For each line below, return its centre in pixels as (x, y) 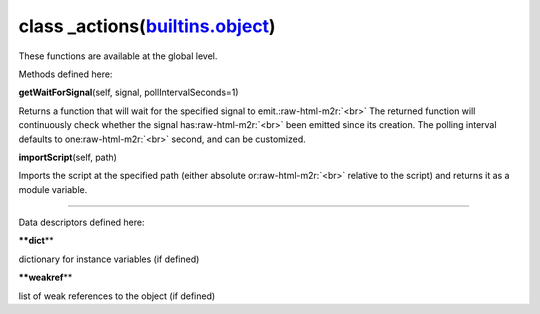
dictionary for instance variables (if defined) (109, 259)
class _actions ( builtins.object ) (147, 26)
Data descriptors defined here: (81, 222)
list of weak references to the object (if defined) (117, 296)
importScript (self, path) (67, 157)
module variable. (53, 189)
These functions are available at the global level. (118, 56)
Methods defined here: (65, 74)
